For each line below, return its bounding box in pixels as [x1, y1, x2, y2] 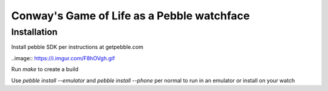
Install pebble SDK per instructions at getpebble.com [11, 43, 144, 51]
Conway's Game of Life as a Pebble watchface [11, 9, 250, 22]
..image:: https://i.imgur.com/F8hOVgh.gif [11, 54, 115, 61]
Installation [11, 27, 58, 37]
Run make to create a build [11, 66, 79, 73]
